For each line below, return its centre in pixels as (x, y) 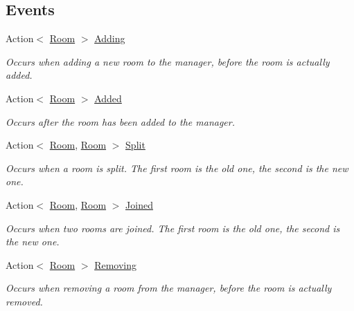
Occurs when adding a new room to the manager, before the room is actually (168, 61)
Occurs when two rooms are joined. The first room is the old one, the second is (173, 228)
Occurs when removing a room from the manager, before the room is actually (169, 288)
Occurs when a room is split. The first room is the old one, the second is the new (177, 168)
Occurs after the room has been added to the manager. (120, 121)
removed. (24, 301)
